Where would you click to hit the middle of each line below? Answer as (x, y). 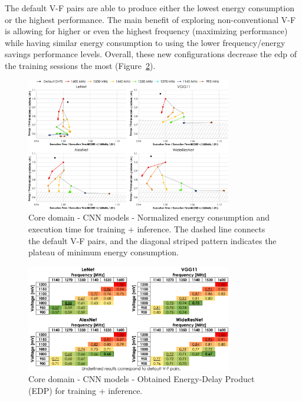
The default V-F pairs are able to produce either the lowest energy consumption (150, 8)
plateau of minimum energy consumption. (104, 252)
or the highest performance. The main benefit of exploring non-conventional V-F (150, 19)
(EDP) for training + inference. (86, 390)
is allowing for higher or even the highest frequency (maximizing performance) (146, 31)
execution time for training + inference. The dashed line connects (147, 229)
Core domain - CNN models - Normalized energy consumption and (149, 217)
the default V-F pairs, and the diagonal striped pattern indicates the (152, 240)
